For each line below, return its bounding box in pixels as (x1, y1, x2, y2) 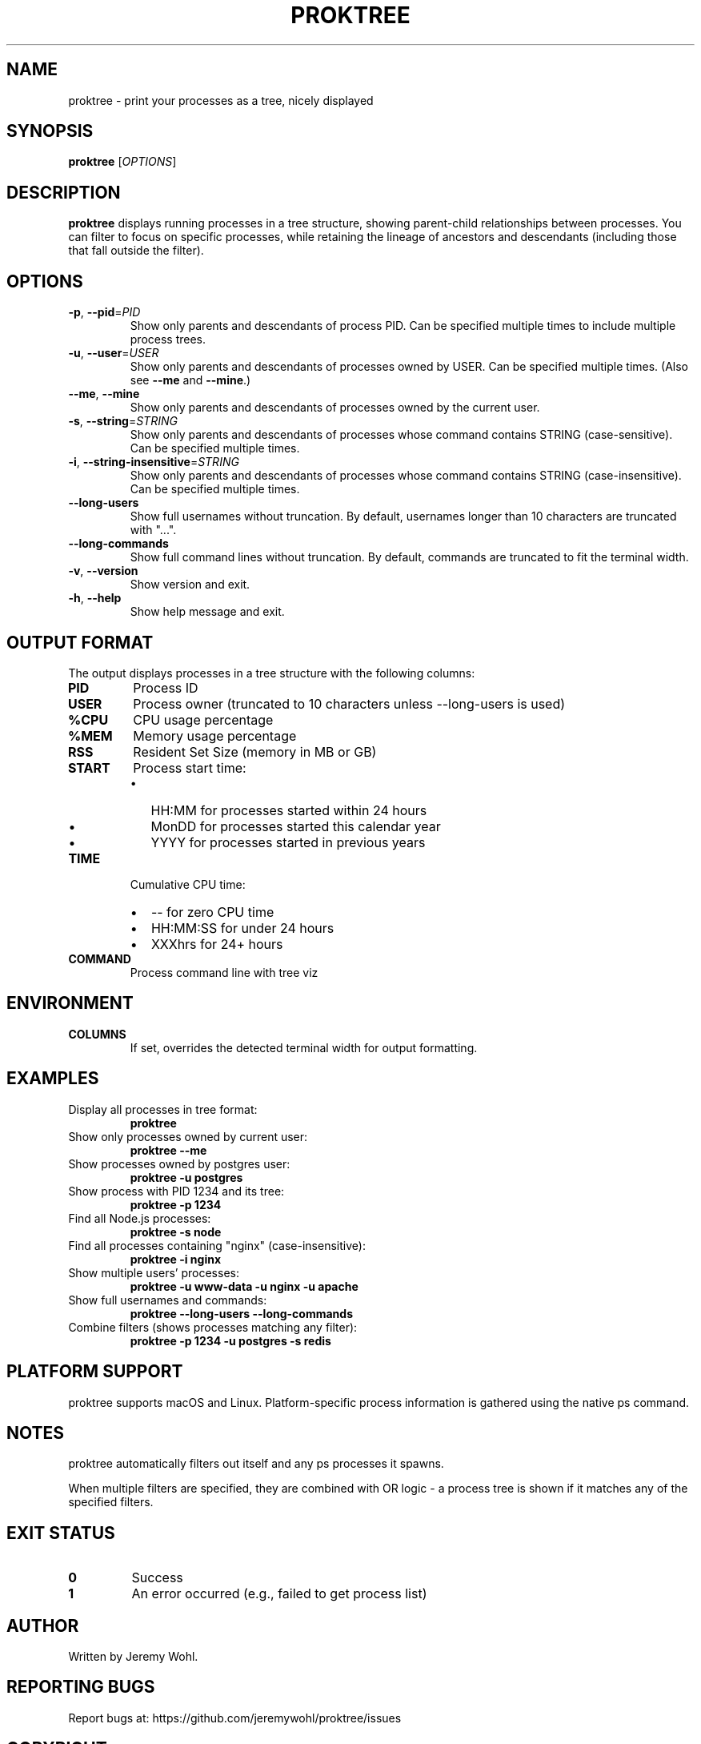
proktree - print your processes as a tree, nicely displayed (68, 93, 374, 107)
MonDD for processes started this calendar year (150, 818, 441, 834)
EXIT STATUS (6, 1522, 115, 1543)
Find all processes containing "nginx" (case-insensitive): (68, 1238, 366, 1252)
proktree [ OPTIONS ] (68, 155, 177, 169)
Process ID (133, 679, 198, 696)
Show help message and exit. (130, 605, 285, 619)
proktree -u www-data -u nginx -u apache (130, 1279, 359, 1293)
